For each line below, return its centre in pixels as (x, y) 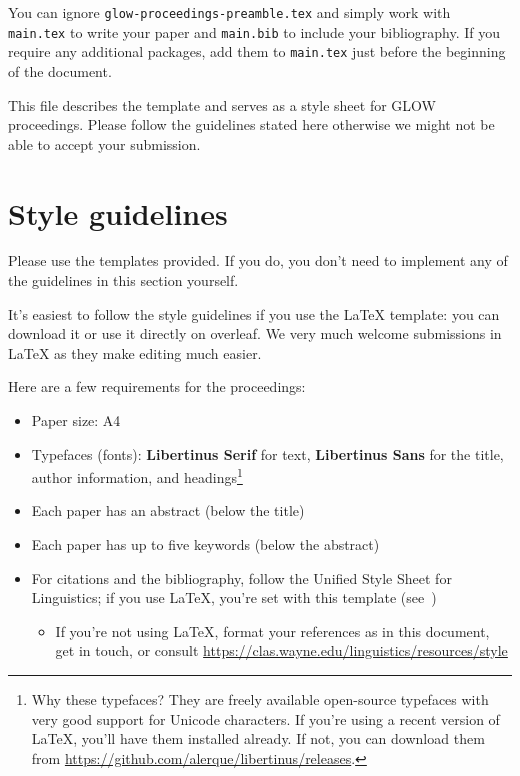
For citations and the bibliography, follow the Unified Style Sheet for (241, 577)
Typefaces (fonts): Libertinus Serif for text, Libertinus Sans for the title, (267, 453)
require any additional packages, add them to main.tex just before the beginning (257, 51)
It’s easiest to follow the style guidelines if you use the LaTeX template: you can (254, 313)
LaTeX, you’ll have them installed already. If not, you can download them (258, 738)
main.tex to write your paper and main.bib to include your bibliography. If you (254, 31)
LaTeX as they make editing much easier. (135, 352)
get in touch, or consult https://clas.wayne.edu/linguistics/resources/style (281, 650)
